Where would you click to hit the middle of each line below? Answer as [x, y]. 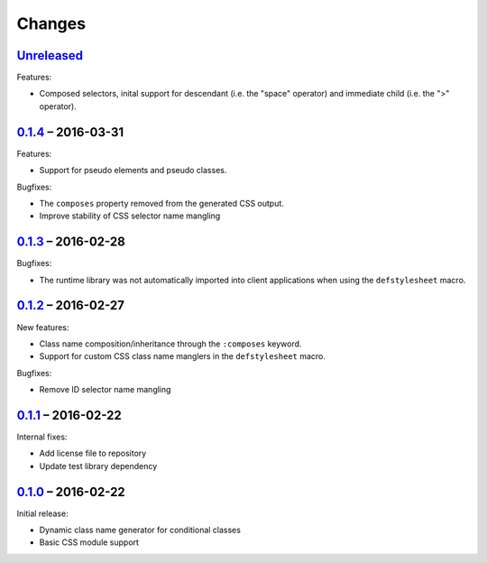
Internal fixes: [42, 437]
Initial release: [42, 513]
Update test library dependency [98, 466]
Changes [51, 23]
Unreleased [50, 55]
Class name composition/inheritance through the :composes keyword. [170, 344]
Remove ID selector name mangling [105, 390]
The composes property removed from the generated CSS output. [161, 203]
